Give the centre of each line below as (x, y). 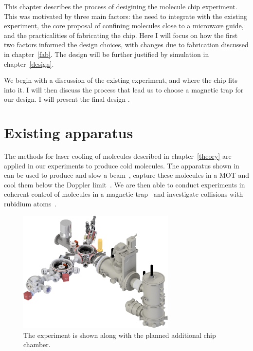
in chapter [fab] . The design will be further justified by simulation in (107, 54)
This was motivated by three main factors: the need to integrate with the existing (126, 16)
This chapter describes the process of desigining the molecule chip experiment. (121, 6)
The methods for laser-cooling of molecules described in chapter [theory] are (118, 156)
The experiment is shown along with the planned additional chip (120, 335)
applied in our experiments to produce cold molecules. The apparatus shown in (122, 165)
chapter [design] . (29, 64)
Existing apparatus (69, 133)
